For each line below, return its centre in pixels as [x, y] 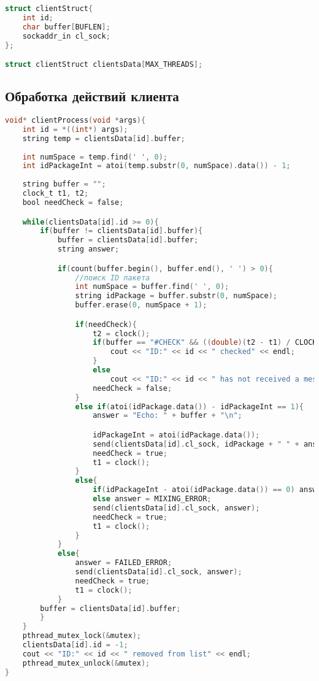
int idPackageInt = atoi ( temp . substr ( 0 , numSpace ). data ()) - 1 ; [156, 166]
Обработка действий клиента [92, 96]
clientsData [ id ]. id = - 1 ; [75, 645]
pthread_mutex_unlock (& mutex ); [86, 663]
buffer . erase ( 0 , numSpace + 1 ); [141, 305]
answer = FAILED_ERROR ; [124, 563]
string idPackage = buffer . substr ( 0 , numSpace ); [176, 296]
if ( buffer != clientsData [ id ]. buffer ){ [121, 231]
